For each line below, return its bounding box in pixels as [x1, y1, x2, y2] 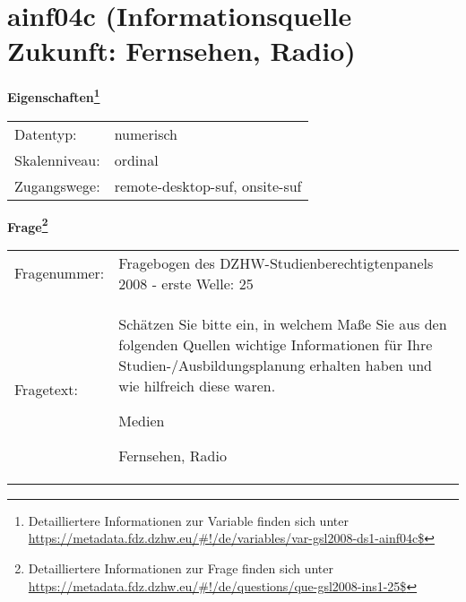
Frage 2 [7, 214, 48, 236]
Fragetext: [14, 379, 78, 400]
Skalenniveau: [14, 149, 100, 170]
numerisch [114, 123, 177, 144]
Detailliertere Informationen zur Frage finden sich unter [28, 559, 334, 577]
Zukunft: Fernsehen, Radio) [7, 32, 356, 69]
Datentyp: [14, 123, 77, 144]
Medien [118, 409, 165, 431]
